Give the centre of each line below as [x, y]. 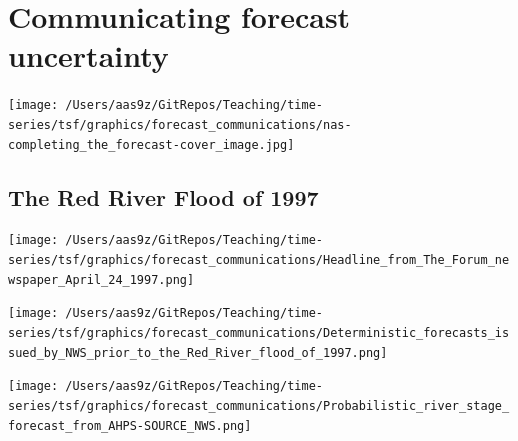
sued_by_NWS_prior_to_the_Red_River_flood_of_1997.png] [198, 352]
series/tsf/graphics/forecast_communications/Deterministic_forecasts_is [259, 333]
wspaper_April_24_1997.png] [101, 279]
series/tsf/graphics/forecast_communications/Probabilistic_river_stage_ [259, 406]
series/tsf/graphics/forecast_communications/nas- [180, 124]
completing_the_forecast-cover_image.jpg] [151, 144]
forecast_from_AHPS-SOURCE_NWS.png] [130, 425]
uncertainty [88, 55]
